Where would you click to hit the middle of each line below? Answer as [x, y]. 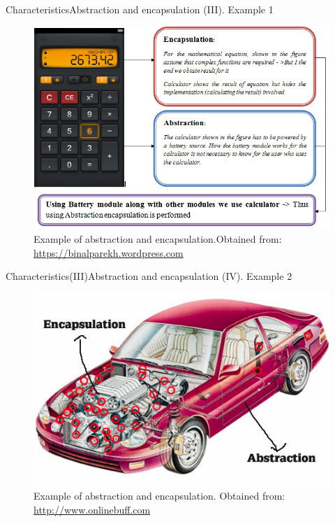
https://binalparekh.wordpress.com [109, 252]
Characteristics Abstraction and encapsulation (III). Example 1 [140, 9]
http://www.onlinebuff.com [92, 509]
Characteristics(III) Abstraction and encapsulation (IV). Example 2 [149, 276]
